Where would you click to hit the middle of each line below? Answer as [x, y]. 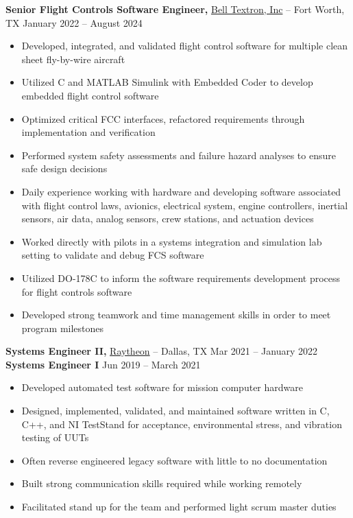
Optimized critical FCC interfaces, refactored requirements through [163, 118]
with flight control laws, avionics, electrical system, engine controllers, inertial [185, 205]
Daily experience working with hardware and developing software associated [181, 191]
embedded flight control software [90, 95]
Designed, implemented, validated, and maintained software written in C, [175, 411]
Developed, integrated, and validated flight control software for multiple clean [185, 46]
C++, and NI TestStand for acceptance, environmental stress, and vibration [182, 424]
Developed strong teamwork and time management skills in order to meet [176, 315]
